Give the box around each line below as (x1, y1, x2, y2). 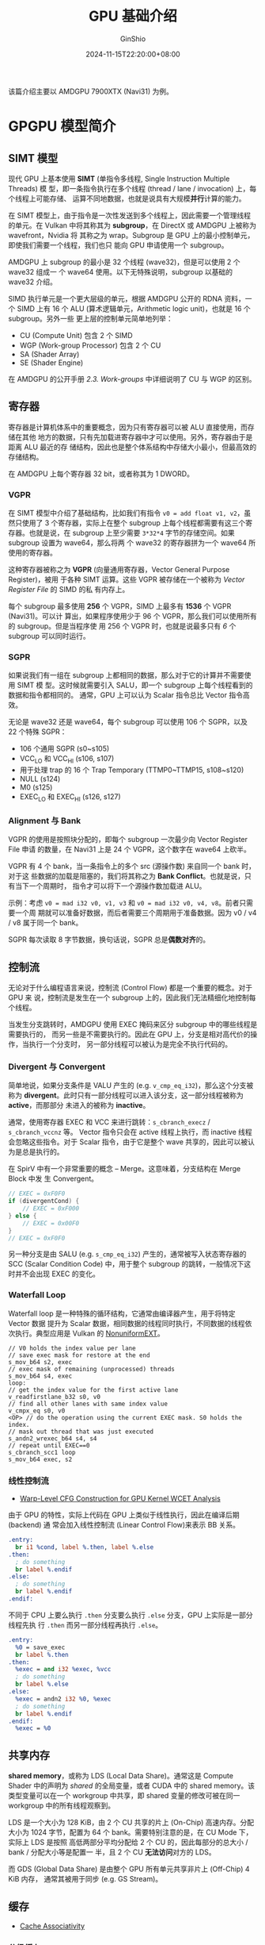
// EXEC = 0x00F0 (22, 1219, 80, 1227)
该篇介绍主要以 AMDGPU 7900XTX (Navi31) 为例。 (8, 86, 174, 96)
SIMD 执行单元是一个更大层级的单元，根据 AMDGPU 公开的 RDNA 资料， (8, 294, 245, 303)
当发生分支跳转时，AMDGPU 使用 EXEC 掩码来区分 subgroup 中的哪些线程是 (8, 1020, 258, 1029)
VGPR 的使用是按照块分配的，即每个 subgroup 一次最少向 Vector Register (8, 835, 248, 844)
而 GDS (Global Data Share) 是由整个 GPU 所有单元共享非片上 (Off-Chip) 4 (8, 1864, 251, 1874)
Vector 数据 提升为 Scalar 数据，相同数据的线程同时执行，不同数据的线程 (8, 1318, 245, 1328)
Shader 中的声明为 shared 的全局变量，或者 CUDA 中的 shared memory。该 (8, 1781, 256, 1790)
